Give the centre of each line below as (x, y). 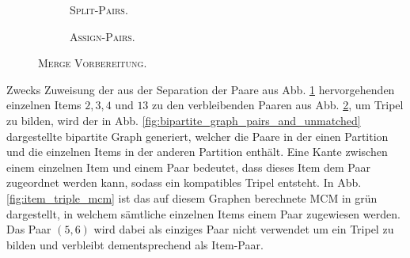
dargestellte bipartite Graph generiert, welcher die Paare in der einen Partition (197, 136)
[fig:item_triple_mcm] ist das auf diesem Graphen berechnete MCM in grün (192, 197)
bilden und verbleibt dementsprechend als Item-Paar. (135, 244)
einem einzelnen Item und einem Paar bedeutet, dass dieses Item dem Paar (188, 167)
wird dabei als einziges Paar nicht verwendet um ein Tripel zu (244, 229)
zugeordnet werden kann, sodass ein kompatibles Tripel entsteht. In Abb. (184, 182)
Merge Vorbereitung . (93, 63)
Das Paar (29, 229)
